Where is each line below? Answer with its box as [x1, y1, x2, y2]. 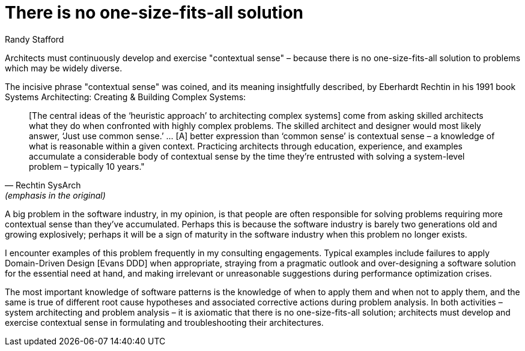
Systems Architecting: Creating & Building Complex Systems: [5, 91, 246, 102]
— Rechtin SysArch [5, 179, 81, 190]
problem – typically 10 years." [29, 161, 145, 172]
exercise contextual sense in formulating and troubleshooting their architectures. [5, 317, 324, 328]
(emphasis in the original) [5, 190, 106, 200]
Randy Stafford [5, 34, 64, 44]
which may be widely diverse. [5, 62, 123, 73]
